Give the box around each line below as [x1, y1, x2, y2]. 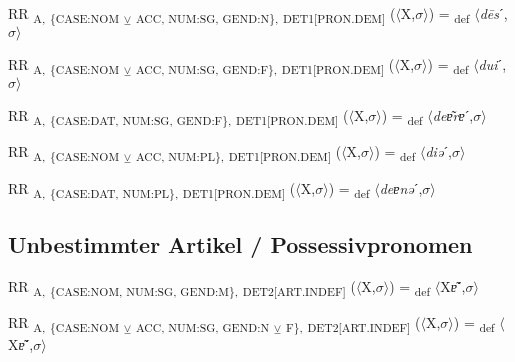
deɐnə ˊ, [379, 177, 423, 198]
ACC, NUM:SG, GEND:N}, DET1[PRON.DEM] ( [135, 3, 396, 26]
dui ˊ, [478, 54, 507, 75]
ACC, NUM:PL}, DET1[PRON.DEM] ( [135, 141, 342, 165]
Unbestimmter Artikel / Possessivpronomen [8, 229, 473, 260]
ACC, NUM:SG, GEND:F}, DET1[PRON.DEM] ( [135, 54, 395, 77]
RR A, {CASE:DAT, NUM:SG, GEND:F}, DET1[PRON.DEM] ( [8, 105, 349, 129]
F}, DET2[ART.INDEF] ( [286, 311, 421, 335]
